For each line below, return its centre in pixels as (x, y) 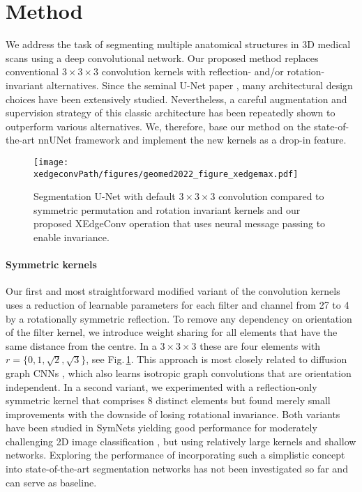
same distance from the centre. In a (81, 345)
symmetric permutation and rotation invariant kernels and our (167, 209)
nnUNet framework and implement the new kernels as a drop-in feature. (192, 140)
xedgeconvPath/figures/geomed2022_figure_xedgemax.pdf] (166, 174)
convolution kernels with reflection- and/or (193, 71)
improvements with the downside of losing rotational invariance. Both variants (173, 414)
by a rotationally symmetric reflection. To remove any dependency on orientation (179, 318)
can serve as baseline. (51, 482)
